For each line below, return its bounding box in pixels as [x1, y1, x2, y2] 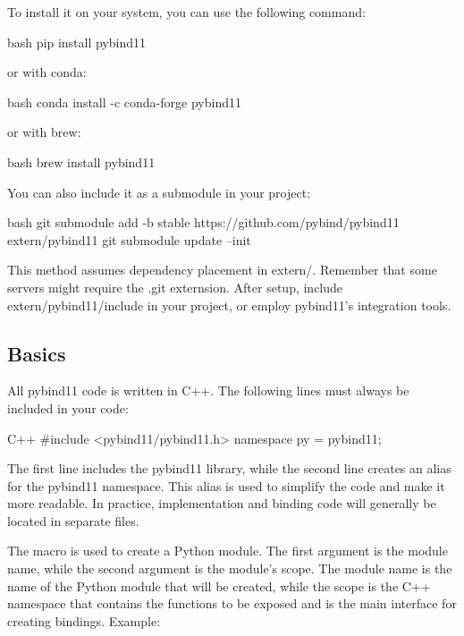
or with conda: [7, 63, 87, 81]
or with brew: [7, 123, 81, 141]
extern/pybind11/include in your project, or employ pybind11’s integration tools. [7, 295, 451, 314]
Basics [7, 339, 66, 367]
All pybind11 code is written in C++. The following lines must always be [7, 381, 409, 400]
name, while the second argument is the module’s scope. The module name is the [7, 559, 452, 578]
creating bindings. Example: [7, 611, 161, 630]
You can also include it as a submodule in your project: [7, 182, 311, 201]
